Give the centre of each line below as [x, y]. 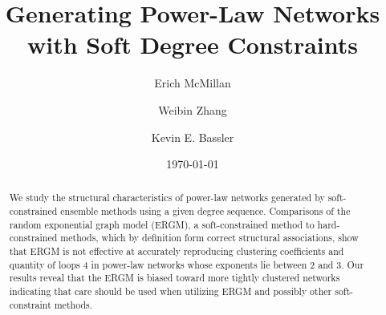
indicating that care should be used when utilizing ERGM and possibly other [171, 291]
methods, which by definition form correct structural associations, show [209, 238]
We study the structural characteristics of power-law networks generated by [167, 198]
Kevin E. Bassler [193, 137]
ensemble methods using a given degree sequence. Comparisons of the [205, 211]
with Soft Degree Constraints [193, 44]
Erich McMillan [193, 83]
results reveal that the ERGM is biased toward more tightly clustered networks [175, 278]
